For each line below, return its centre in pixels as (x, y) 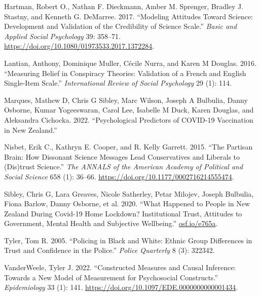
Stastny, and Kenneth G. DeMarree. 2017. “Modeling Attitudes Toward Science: (128, 16)
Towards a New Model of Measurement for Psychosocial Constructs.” (111, 277)
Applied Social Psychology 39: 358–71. (62, 36)
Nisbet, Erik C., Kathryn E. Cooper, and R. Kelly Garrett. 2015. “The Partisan (128, 147)
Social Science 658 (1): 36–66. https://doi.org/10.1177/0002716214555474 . (119, 176)
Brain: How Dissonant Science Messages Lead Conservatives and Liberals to (122, 156)
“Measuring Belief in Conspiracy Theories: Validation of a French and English (125, 73)
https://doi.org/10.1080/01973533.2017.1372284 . (79, 46)
